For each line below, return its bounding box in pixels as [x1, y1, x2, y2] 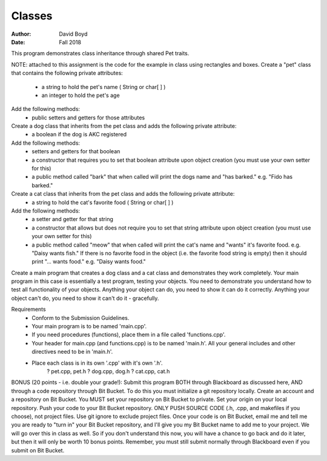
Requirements [11, 306, 46, 313]
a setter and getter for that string [31, 216, 113, 223]
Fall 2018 [59, 38, 82, 45]
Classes [11, 9, 53, 22]
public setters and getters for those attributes [31, 114, 145, 121]
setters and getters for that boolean [31, 148, 121, 155]
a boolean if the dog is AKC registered [31, 131, 127, 138]
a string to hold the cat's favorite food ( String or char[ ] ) [31, 199, 174, 206]
